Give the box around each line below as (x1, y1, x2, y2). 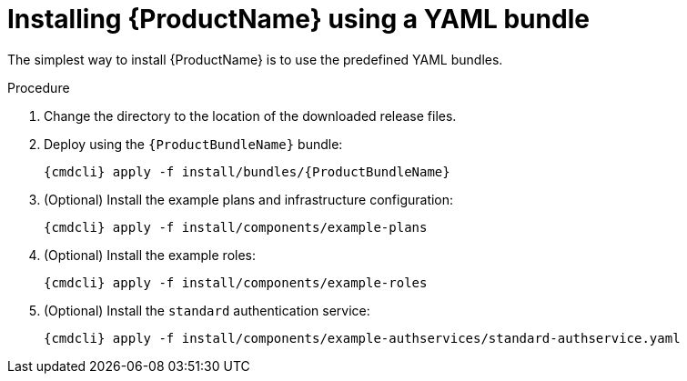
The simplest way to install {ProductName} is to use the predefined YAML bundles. (7, 51, 503, 67)
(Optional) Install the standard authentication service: (44, 302, 370, 318)
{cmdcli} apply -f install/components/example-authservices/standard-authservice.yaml (44, 330, 681, 346)
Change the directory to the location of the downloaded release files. (44, 107, 457, 124)
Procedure (7, 79, 70, 95)
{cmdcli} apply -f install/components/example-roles (44, 275, 428, 290)
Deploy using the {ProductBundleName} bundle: (44, 135, 343, 152)
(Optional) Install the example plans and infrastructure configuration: (44, 191, 454, 207)
